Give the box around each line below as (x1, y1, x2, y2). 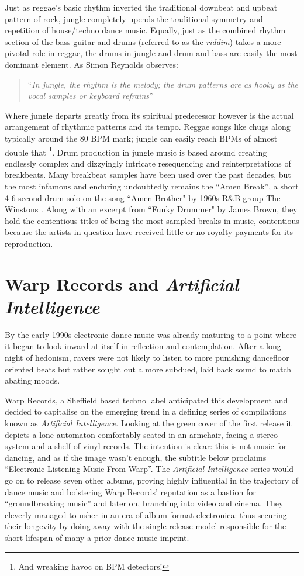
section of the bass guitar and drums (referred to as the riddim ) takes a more (5, 35, 281, 47)
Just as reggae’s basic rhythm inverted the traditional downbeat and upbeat (5, 1, 278, 13)
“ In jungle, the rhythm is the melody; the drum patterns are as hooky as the (27, 78, 298, 90)
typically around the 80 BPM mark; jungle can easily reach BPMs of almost (5, 132, 278, 144)
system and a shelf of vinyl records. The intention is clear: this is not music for (5, 440, 287, 452)
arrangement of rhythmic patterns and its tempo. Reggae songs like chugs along (5, 120, 291, 133)
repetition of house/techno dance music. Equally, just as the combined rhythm (5, 24, 286, 36)
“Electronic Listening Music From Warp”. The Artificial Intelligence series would (5, 463, 294, 475)
